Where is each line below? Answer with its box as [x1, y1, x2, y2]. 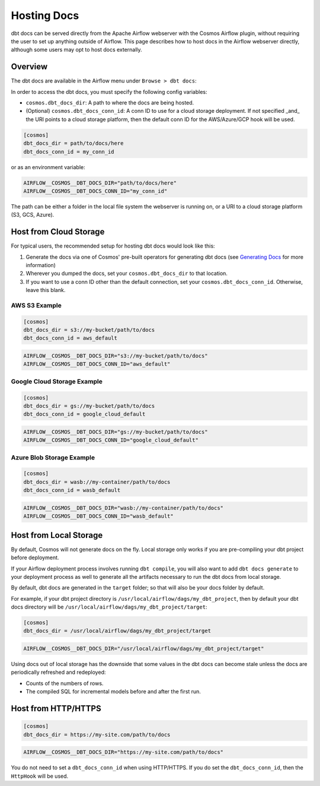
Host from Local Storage [11, 530, 103, 540]
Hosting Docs [11, 9, 79, 22]
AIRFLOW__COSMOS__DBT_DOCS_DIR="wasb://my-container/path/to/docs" [23, 505, 224, 511]
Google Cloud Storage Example [11, 377, 103, 385]
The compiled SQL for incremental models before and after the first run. [25, 688, 201, 695]
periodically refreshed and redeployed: [11, 668, 106, 676]
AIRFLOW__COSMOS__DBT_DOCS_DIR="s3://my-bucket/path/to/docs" [23, 353, 208, 359]
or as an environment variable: [11, 163, 85, 170]
